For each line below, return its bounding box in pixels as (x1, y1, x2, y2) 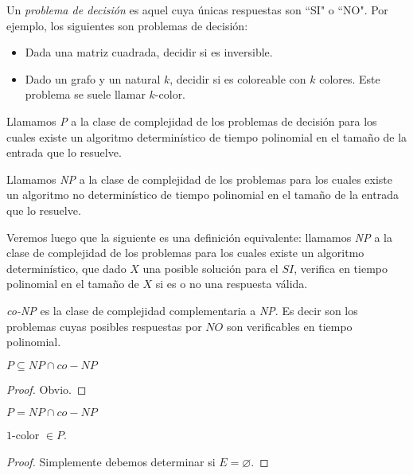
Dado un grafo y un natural (25, 70, 161, 87)
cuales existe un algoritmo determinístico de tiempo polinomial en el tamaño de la (6, 128, 407, 145)
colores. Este (319, 70, 380, 87)
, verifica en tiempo (294, 259, 388, 276)
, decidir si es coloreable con (169, 70, 306, 87)
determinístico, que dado (6, 259, 127, 276)
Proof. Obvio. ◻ (6, 380, 87, 397)
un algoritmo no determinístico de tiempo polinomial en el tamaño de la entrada (6, 186, 399, 203)
